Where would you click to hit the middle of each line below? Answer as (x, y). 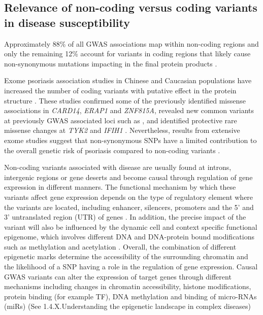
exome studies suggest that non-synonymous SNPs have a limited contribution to (130, 140)
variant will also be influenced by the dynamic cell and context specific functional (131, 226)
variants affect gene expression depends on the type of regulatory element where (129, 197)
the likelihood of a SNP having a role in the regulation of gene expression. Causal (131, 267)
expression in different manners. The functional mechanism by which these (120, 187)
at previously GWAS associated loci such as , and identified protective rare (121, 120)
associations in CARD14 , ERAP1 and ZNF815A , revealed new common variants (129, 110)
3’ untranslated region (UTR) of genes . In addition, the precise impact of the (125, 217)
